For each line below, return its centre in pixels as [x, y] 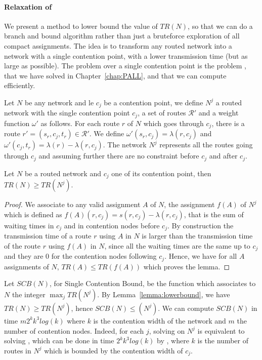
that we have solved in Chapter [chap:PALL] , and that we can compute [115, 75]
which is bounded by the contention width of [114, 350]
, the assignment [189, 204]
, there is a [228, 123]
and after [223, 156]
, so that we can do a [220, 26]
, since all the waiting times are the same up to [177, 245]
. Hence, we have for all [201, 256]
